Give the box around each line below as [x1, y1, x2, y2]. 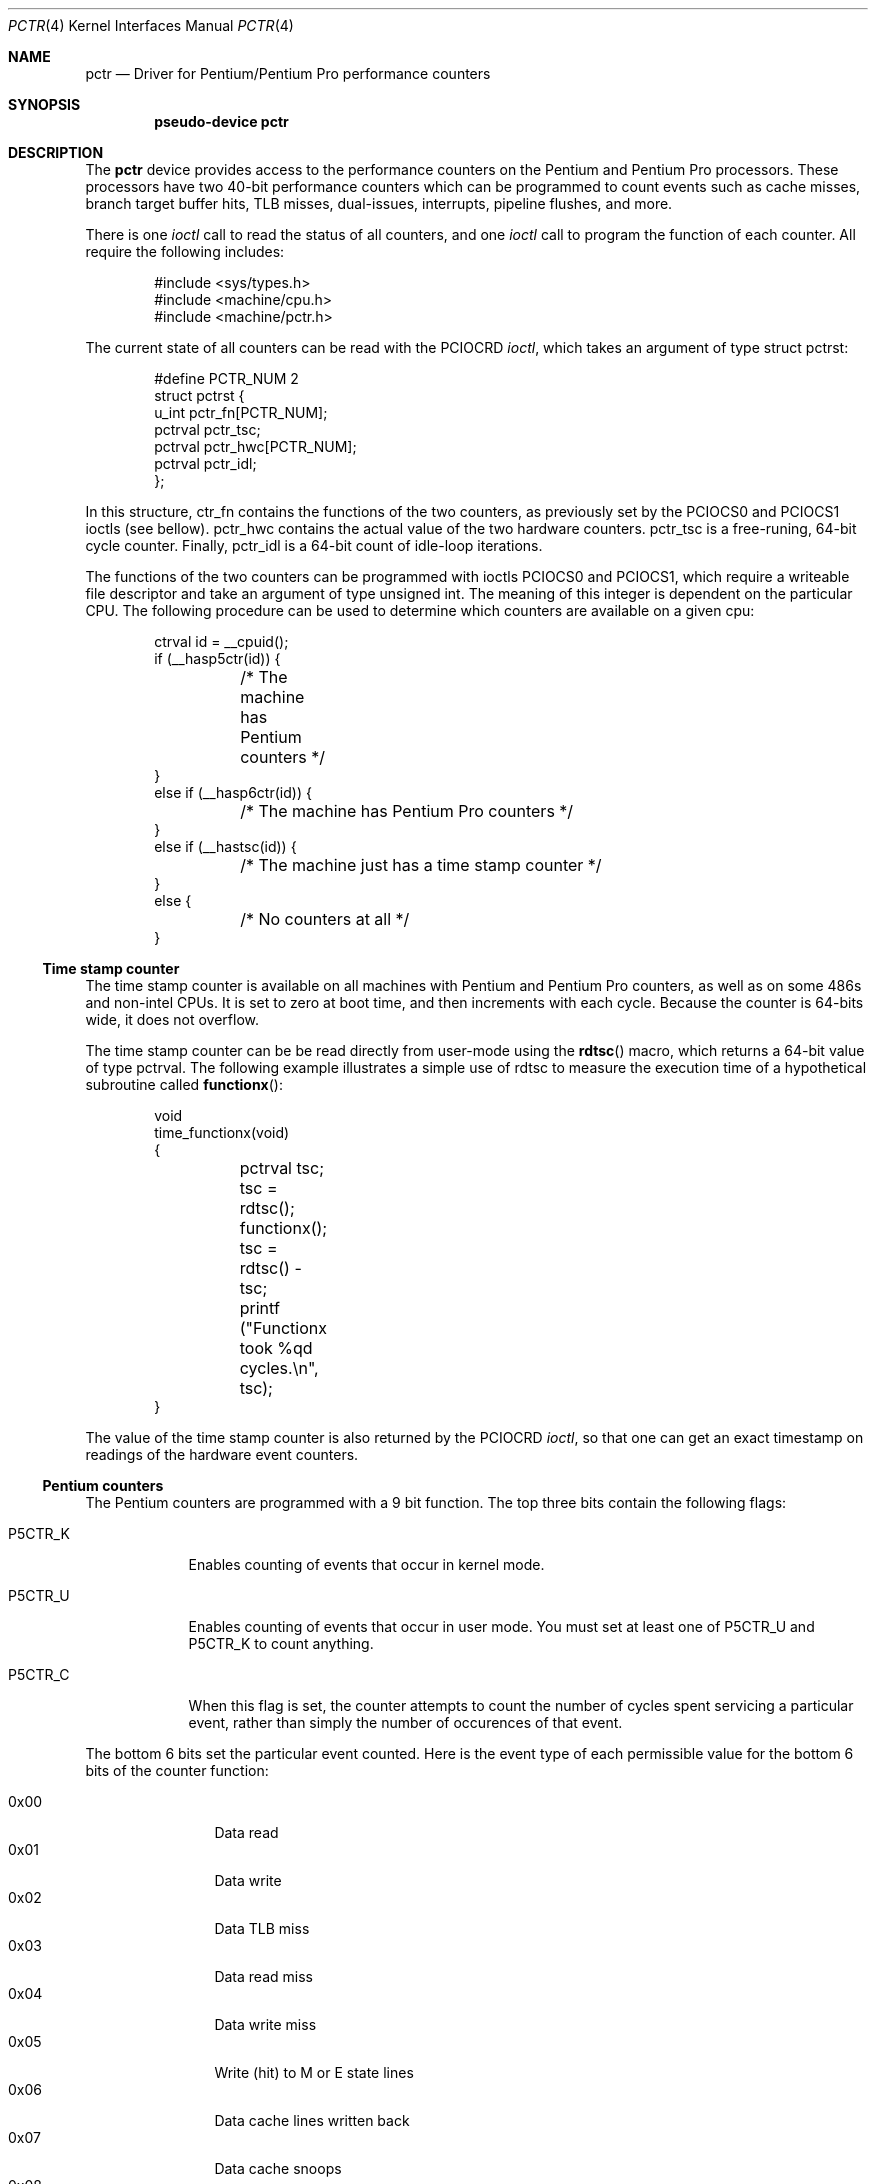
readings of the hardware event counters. [85, 1446, 359, 1463]
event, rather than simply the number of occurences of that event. [188, 1714, 623, 1731]
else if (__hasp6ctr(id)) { [154, 784, 312, 801]
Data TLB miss [214, 1920, 310, 1937]
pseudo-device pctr [154, 113, 289, 130]
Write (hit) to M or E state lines [214, 2064, 414, 2081]
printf [239, 1298, 280, 1318]
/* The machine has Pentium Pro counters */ [240, 801, 574, 821]
